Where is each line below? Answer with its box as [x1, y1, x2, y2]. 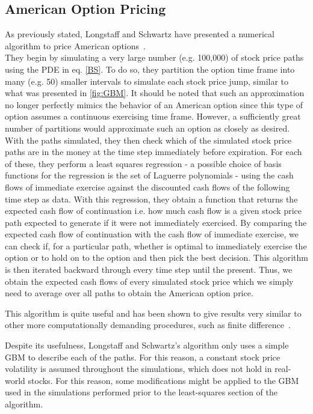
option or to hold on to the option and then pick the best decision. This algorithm [5, 251, 308, 264]
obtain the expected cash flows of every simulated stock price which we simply [5, 275, 294, 287]
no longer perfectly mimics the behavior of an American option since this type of [5, 98, 303, 111]
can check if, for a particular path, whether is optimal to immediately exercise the [5, 239, 307, 252]
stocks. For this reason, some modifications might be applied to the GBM [28, 374, 299, 386]
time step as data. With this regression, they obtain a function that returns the [5, 192, 298, 205]
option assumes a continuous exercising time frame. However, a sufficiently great [5, 110, 301, 123]
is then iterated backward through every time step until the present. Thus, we [5, 263, 293, 276]
